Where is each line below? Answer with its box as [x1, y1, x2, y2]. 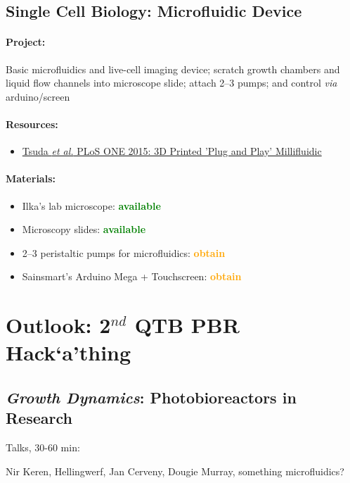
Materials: [6, 171, 56, 186]
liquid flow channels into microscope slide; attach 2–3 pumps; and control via [6, 75, 337, 90]
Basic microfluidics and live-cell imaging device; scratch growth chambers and [6, 61, 340, 76]
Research [6, 407, 72, 429]
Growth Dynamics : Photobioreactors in [6, 386, 297, 408]
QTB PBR [134, 310, 240, 339]
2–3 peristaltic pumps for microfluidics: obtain [22, 245, 226, 260]
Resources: [6, 116, 58, 131]
